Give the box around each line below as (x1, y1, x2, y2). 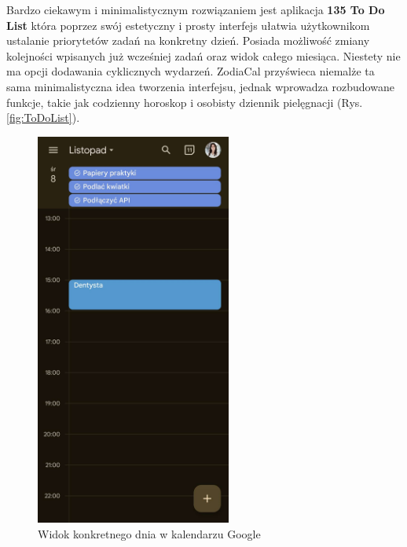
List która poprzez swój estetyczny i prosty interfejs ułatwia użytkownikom (6, 17, 370, 33)
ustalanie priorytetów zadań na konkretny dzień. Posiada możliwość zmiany (6, 32, 370, 49)
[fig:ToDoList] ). (6, 109, 80, 126)
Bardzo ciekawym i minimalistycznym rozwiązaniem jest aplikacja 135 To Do (6, 2, 385, 17)
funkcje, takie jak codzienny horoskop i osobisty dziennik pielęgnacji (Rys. (6, 94, 363, 110)
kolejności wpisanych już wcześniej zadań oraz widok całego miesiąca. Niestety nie (6, 47, 401, 64)
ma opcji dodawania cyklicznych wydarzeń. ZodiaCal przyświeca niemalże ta (6, 63, 375, 79)
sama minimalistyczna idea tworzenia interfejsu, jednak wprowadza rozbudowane (6, 78, 394, 94)
